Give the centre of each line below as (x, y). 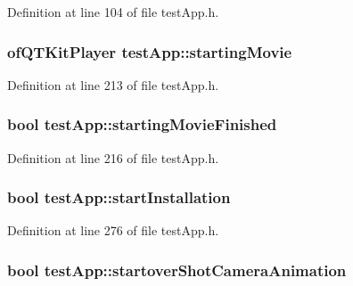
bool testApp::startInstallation (119, 197)
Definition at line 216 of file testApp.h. (113, 157)
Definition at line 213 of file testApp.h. (113, 84)
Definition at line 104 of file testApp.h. (113, 12)
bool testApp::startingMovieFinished (142, 124)
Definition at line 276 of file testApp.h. (113, 230)
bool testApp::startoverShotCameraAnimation (177, 270)
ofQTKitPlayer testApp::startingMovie (150, 51)
